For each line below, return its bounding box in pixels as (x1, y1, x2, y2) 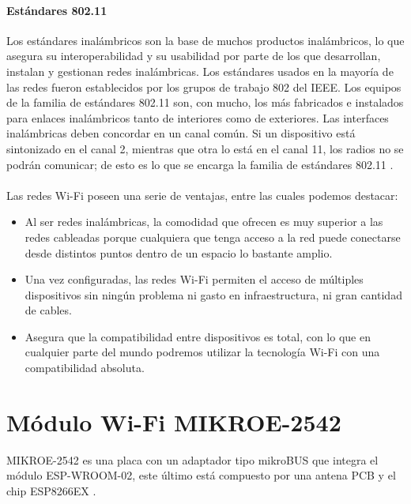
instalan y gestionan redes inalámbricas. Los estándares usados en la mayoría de (6, 62, 394, 79)
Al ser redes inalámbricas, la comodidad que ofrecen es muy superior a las (25, 213, 383, 230)
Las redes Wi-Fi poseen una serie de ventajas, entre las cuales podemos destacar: (6, 186, 398, 203)
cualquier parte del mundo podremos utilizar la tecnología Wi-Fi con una (25, 344, 380, 360)
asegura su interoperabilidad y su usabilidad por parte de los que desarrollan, (6, 47, 381, 64)
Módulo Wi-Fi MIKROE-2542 (6, 405, 341, 438)
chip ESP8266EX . (6, 482, 96, 498)
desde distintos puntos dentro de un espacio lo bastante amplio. (25, 244, 333, 261)
